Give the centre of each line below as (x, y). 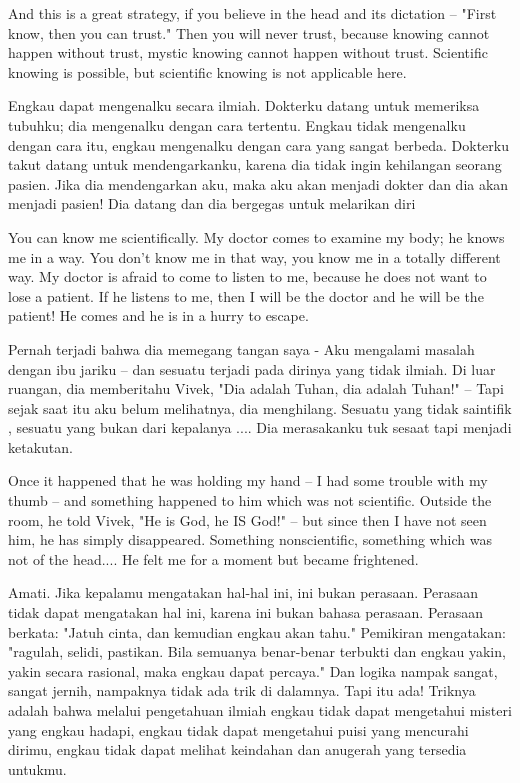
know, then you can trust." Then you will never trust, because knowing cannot (249, 32)
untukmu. (37, 768)
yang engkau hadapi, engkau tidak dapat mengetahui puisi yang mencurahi (238, 729)
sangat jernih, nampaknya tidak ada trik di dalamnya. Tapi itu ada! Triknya (242, 690)
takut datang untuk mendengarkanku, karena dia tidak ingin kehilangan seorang (255, 164)
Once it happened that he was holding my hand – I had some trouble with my (248, 480)
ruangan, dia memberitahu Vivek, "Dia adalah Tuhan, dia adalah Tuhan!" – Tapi (256, 388)
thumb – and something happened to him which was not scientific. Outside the (250, 500)
